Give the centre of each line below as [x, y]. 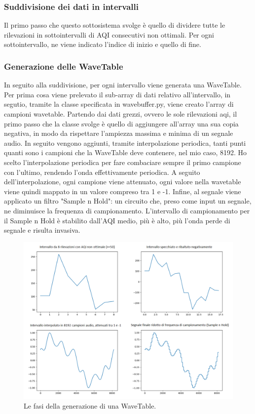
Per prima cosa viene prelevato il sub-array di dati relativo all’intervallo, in [117, 94]
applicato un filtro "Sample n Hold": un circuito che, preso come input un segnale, [128, 201]
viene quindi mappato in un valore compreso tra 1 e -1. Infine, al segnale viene [123, 191]
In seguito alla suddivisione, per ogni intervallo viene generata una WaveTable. [123, 85]
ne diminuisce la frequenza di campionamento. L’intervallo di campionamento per [127, 210]
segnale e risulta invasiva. [42, 230]
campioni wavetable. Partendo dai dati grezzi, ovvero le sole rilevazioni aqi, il [121, 114]
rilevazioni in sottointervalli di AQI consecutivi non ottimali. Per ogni [109, 34]
